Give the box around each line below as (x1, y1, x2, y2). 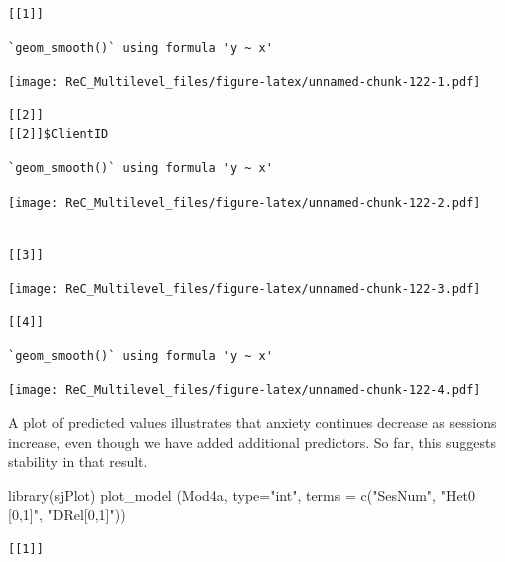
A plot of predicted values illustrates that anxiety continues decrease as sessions (8, 411, 497, 432)
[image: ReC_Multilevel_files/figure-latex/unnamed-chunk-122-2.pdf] (8, 195, 481, 210)
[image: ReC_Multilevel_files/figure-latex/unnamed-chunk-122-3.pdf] (8, 282, 481, 297)
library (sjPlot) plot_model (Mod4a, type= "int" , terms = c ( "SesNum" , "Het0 (8, 484, 476, 505)
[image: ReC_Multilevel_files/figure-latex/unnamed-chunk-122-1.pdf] (8, 75, 481, 90)
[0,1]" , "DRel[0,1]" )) (8, 504, 126, 525)
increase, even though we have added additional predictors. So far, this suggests (8, 431, 496, 452)
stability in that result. (8, 451, 148, 472)
